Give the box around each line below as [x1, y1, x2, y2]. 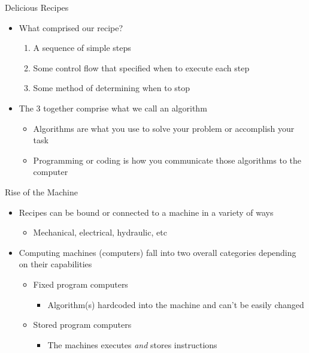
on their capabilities [19, 258, 92, 270]
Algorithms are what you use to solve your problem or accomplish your [33, 122, 295, 134]
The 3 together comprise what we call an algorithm [19, 101, 207, 114]
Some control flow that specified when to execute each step [33, 61, 250, 74]
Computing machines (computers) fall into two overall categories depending [19, 246, 296, 258]
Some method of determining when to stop [33, 82, 190, 94]
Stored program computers [33, 318, 132, 331]
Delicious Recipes [5, 1, 69, 13]
